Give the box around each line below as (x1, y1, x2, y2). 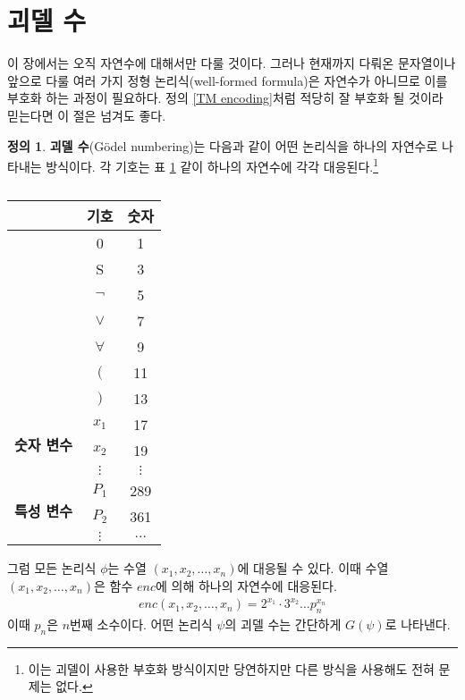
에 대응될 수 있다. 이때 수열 (237, 559, 389, 578)
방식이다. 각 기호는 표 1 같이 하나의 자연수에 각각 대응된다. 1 (46, 155, 379, 175)
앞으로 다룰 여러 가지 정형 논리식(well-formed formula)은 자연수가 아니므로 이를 (7, 71, 448, 89)
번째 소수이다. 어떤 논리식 (70, 614, 213, 633)
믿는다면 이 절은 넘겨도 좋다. (7, 105, 166, 124)
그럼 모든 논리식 (7, 559, 97, 578)
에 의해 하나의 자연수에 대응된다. (155, 576, 337, 595)
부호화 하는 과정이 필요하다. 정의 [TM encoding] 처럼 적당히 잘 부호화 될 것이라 (7, 89, 444, 107)
